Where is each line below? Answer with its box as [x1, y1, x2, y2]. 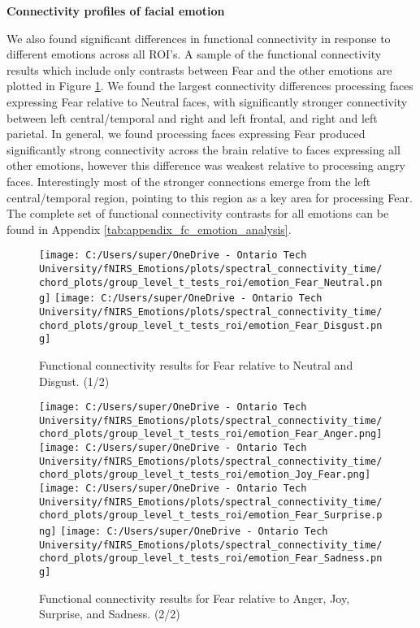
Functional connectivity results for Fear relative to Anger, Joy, [39, 589, 350, 606]
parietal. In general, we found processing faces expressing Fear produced [6, 125, 366, 142]
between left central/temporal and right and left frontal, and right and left [6, 109, 378, 126]
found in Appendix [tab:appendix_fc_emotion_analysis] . [6, 220, 292, 237]
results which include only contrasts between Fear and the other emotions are [6, 61, 392, 78]
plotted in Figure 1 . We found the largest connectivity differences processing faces [6, 77, 414, 94]
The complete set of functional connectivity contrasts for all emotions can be [6, 205, 389, 222]
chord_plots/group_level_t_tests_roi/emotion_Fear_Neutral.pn [39, 276, 383, 288]
